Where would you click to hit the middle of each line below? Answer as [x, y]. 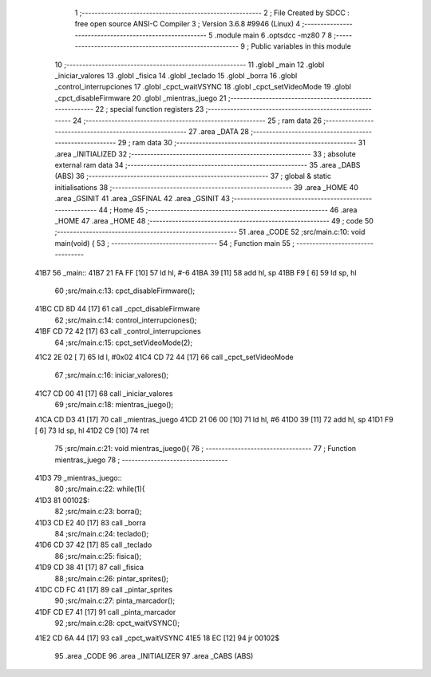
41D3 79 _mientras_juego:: [79, 478]
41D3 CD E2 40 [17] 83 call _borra [91, 522]
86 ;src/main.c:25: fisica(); [98, 556]
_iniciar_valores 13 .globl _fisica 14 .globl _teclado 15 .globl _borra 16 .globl [176, 75]
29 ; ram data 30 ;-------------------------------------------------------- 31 [242, 143]
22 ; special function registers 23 [150, 109]
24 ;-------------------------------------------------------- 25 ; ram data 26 [198, 121]
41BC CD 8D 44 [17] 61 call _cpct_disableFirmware [117, 309]
